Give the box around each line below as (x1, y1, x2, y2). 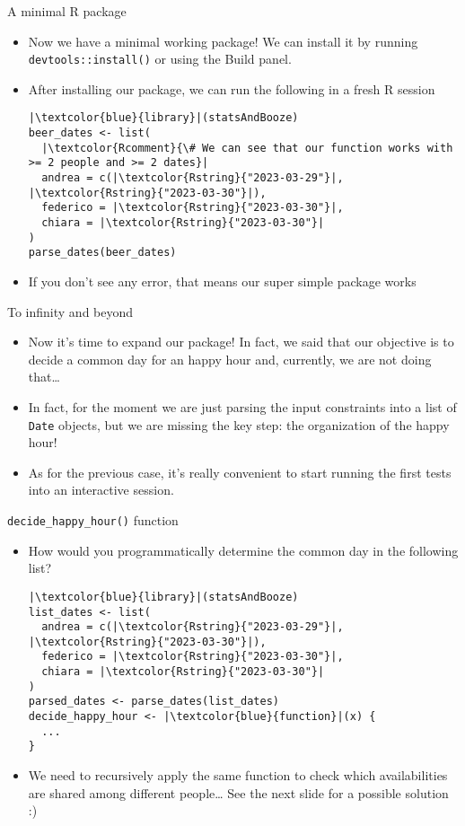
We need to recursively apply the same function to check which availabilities (28, 766, 448, 785)
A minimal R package (7, 2, 127, 20)
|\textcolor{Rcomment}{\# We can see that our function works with (41, 141, 453, 154)
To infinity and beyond (7, 302, 134, 321)
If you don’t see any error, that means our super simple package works (28, 272, 417, 290)
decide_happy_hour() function (7, 511, 179, 529)
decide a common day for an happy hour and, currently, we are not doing (28, 349, 432, 368)
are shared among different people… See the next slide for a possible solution (28, 783, 449, 802)
